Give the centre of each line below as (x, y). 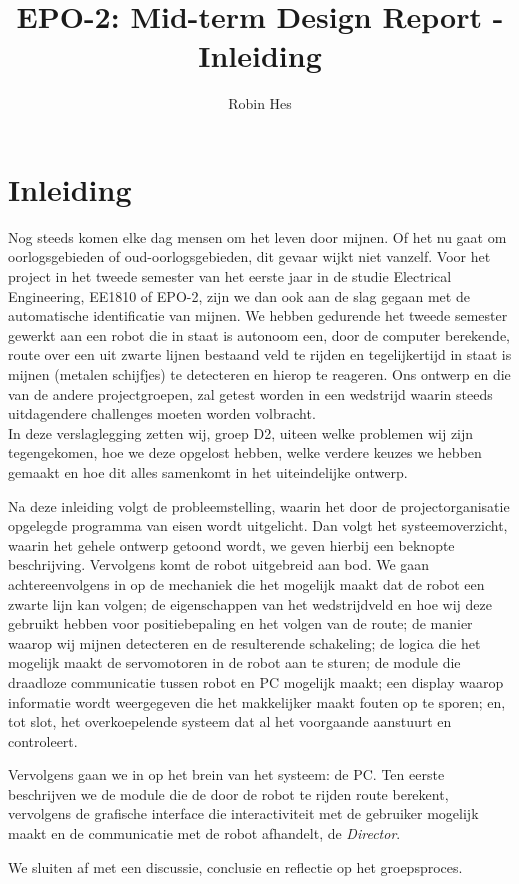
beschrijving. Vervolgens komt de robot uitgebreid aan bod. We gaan (219, 564)
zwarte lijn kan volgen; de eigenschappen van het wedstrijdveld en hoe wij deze (250, 603)
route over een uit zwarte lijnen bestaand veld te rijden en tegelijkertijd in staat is (260, 354)
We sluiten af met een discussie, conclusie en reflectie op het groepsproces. (235, 866)
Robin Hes (260, 103)
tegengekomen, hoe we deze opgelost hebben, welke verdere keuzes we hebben (245, 452)
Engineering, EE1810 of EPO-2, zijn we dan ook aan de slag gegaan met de (239, 295)
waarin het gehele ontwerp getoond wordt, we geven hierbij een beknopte (231, 544)
